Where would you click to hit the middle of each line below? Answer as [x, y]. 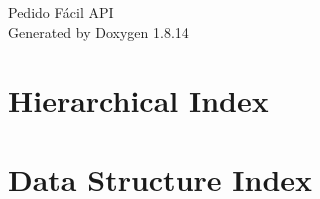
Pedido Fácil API [61, 12]
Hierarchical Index [138, 100]
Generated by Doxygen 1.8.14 [98, 31]
